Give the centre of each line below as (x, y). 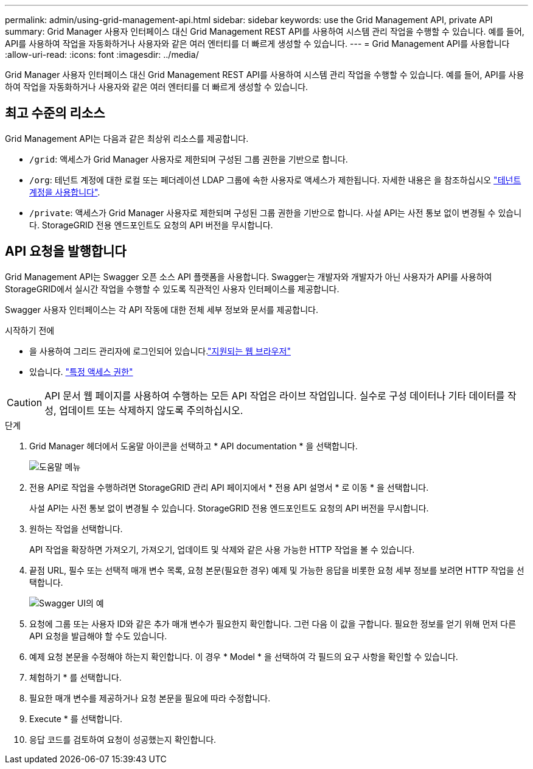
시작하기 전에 (30, 330)
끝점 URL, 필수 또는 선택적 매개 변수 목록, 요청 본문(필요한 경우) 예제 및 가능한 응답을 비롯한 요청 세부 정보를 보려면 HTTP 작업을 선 (277, 570)
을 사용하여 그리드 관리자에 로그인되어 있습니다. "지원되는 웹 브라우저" (160, 351)
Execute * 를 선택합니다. (76, 718)
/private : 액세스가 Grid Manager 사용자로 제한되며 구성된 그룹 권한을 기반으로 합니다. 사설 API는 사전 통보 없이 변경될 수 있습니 (276, 212)
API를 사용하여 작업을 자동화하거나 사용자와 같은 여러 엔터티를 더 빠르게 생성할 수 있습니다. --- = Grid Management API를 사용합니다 (257, 44)
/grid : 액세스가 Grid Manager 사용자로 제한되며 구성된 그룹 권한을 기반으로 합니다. (189, 159)
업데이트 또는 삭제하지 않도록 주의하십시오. (151, 410)
